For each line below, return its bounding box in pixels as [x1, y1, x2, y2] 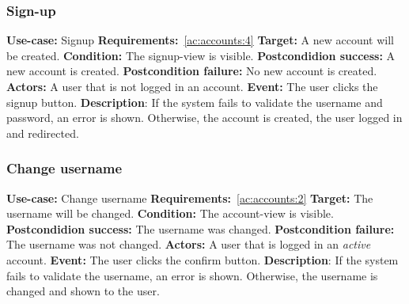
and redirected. [6, 124, 79, 141]
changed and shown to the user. [6, 283, 160, 299]
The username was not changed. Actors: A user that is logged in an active [6, 236, 371, 253]
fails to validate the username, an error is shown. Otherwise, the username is [6, 267, 378, 283]
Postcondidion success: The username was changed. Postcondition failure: [6, 220, 395, 237]
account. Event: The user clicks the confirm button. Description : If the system [6, 251, 399, 268]
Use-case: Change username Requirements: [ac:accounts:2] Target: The [6, 189, 373, 206]
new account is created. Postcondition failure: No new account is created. [6, 63, 377, 79]
